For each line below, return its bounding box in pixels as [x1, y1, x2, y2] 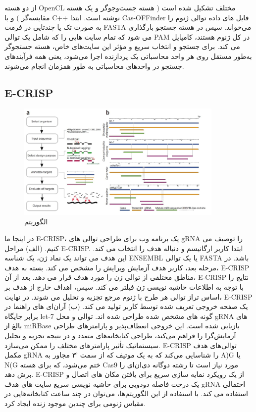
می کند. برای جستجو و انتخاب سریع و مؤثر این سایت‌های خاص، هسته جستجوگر [4, 41, 240, 51]
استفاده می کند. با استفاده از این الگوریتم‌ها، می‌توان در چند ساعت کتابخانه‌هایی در [4, 388, 248, 399]
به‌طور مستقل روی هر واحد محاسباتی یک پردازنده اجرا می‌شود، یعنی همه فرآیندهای [4, 51, 252, 61]
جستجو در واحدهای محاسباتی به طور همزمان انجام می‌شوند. [4, 60, 184, 71]
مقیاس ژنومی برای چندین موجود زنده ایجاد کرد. [4, 398, 146, 409]
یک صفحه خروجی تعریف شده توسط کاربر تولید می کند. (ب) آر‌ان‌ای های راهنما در [4, 301, 248, 311]
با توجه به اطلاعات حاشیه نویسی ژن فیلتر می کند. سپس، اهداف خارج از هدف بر [4, 281, 244, 292]
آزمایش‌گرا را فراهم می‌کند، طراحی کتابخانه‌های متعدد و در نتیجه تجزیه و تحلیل [4, 330, 236, 340]
